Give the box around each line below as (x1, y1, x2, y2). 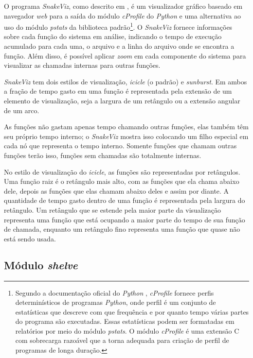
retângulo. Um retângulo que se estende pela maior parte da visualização (4, 204, 221, 215)
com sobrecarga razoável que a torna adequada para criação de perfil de (15, 335, 229, 345)
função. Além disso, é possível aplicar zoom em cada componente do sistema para (4, 50, 246, 60)
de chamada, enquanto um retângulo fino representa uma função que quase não (4, 224, 240, 234)
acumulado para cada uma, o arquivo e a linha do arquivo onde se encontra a (4, 41, 235, 51)
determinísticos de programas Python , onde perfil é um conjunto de (15, 297, 216, 307)
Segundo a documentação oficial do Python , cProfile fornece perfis (15, 287, 214, 298)
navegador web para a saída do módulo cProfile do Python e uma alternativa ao (4, 10, 241, 20)
